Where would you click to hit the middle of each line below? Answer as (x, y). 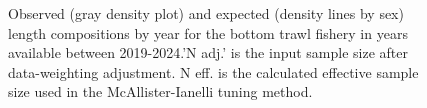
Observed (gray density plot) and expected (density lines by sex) (206, 13)
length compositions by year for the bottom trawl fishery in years (208, 32)
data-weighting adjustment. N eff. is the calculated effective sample (213, 71)
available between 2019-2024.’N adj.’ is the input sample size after (208, 52)
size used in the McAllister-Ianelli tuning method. (160, 91)
